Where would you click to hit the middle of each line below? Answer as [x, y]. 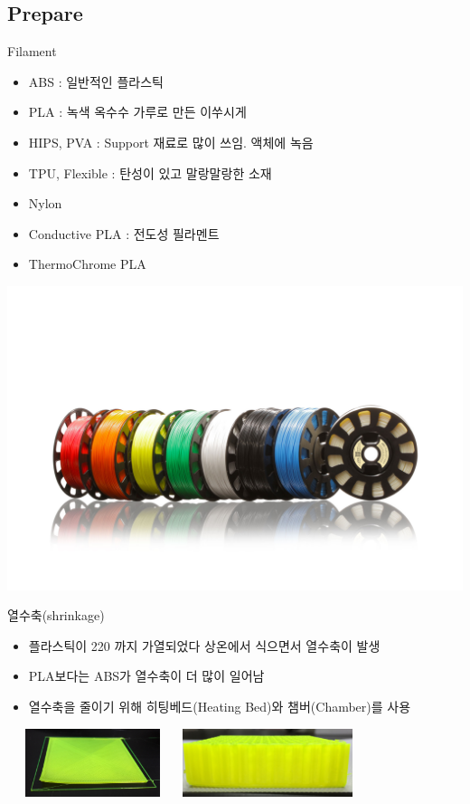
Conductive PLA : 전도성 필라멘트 [124, 233]
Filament [32, 51]
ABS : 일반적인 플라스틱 [96, 81]
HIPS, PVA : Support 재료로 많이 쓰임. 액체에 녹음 [171, 142]
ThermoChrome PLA [87, 264]
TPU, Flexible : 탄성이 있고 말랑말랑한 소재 [150, 172]
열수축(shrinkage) [56, 615]
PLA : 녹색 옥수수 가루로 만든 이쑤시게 [137, 112]
